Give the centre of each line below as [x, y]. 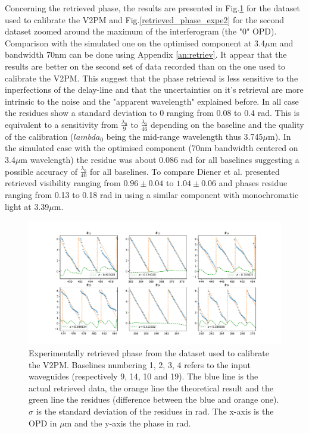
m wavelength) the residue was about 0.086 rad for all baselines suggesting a [160, 159]
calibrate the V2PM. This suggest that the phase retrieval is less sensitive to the [152, 78]
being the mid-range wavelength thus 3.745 [185, 136]
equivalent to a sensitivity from [62, 124]
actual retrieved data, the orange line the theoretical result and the [151, 387]
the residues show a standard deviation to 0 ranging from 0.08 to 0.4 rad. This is [152, 113]
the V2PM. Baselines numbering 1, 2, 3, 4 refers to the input [140, 364]
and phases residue [253, 183]
